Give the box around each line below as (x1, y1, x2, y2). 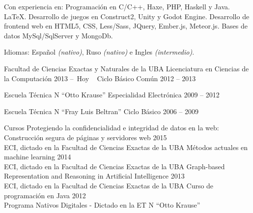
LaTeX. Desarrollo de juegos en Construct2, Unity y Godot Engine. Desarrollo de (4, 11, 250, 21)
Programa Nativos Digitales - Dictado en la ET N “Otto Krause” (4, 200, 200, 210)
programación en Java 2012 (4, 190, 86, 200)
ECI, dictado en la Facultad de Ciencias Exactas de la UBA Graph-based (4, 161, 225, 171)
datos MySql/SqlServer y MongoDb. (4, 30, 113, 40)
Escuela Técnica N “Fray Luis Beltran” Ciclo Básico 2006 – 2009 (4, 106, 198, 116)
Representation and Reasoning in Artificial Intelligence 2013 (4, 171, 185, 181)
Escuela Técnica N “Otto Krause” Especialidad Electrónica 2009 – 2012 (4, 90, 220, 100)
